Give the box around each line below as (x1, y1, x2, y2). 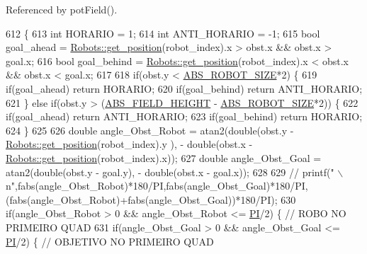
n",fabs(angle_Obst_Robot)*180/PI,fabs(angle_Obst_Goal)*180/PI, (6, 178, 308, 193)
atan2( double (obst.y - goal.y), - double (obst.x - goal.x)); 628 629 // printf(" (6, 164, 334, 179)
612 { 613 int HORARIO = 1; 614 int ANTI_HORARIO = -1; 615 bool (6, 25, 320, 40)
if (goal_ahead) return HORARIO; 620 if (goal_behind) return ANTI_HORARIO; (6, 81, 363, 96)
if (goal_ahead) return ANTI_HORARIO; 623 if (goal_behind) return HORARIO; (6, 109, 363, 124)
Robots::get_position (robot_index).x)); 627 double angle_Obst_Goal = (6, 150, 322, 165)
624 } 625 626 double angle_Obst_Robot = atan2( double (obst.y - (6, 122, 294, 137)
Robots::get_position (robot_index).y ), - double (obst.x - (6, 137, 253, 151)
